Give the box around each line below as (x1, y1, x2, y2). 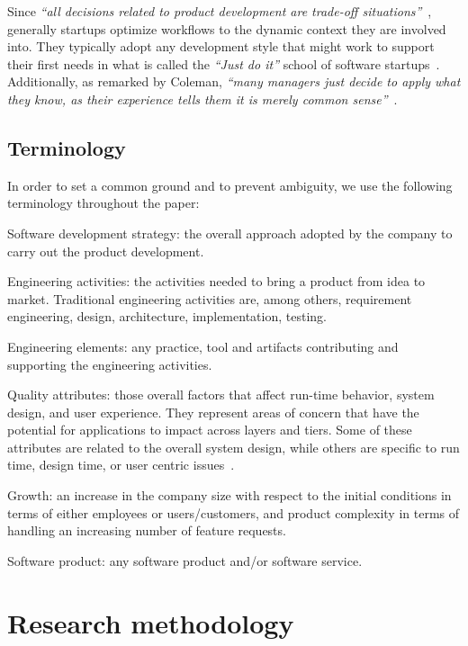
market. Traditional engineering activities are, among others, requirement (7, 289, 412, 308)
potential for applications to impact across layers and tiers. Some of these (7, 420, 412, 439)
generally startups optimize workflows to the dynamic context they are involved (7, 19, 446, 38)
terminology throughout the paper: (7, 193, 200, 212)
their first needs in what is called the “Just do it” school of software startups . (7, 54, 440, 73)
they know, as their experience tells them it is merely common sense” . (7, 89, 398, 108)
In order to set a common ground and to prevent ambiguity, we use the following (7, 175, 453, 194)
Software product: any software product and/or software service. (7, 551, 363, 570)
